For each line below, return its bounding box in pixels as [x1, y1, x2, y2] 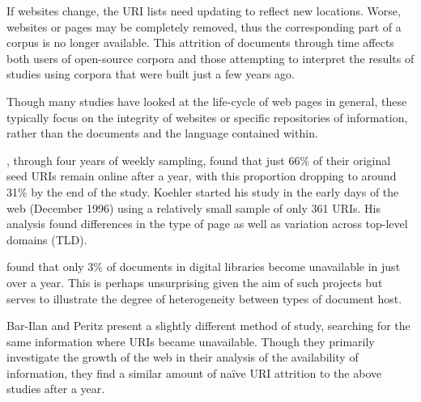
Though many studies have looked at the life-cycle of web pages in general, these [6, 92, 407, 109]
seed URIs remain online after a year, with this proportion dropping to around [6, 167, 397, 184]
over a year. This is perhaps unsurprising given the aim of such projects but [6, 273, 383, 290]
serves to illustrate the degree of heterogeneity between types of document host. [6, 290, 402, 307]
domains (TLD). [6, 231, 87, 248]
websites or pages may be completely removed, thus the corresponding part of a [6, 18, 402, 35]
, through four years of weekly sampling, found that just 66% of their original [6, 151, 391, 168]
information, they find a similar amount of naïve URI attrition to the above [6, 364, 382, 381]
